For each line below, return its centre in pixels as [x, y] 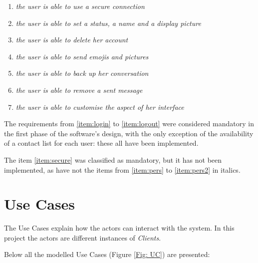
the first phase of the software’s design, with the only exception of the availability [129, 133]
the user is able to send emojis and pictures [82, 56]
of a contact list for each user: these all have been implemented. [101, 143]
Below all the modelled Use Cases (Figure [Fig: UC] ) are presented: [107, 254]
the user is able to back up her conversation [82, 73]
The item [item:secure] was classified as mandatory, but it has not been [113, 159]
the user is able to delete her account [72, 40]
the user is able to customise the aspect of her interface [100, 107]
